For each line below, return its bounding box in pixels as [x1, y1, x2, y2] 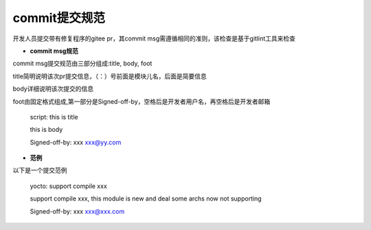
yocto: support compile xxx [30, 182, 108, 190]
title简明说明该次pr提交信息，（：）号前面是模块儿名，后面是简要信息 [12, 72, 207, 80]
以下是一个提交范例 [12, 166, 67, 174]
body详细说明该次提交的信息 [12, 84, 94, 93]
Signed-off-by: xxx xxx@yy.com [30, 138, 122, 146]
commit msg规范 [30, 47, 79, 55]
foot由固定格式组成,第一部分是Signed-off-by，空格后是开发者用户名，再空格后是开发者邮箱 [12, 97, 271, 106]
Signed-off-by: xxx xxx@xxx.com [30, 207, 125, 216]
